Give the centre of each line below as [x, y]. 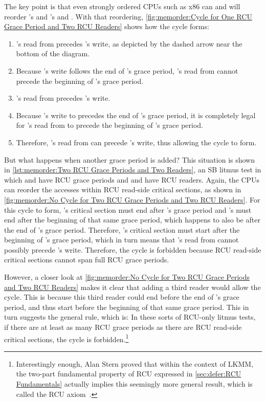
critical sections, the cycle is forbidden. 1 [66, 338]
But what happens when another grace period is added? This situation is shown [130, 159]
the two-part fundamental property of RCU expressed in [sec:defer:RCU [129, 374]
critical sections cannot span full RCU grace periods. [87, 260]
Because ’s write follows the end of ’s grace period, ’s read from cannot [127, 70]
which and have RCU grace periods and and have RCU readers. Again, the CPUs [132, 179]
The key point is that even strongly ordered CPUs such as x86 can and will [122, 6]
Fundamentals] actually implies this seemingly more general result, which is [134, 384]
